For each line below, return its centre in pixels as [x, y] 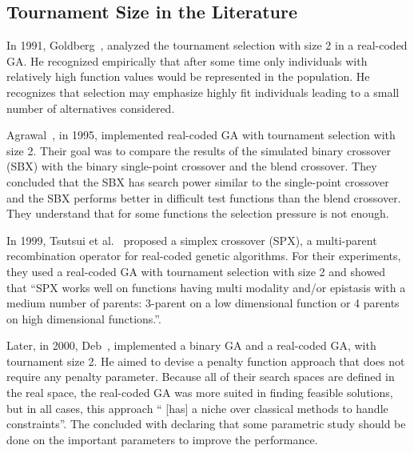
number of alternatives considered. [91, 108]
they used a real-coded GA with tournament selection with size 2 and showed [196, 271]
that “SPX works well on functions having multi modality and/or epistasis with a [206, 287]
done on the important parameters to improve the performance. [162, 439]
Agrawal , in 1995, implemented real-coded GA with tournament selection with [201, 135]
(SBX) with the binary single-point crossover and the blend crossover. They [192, 166]
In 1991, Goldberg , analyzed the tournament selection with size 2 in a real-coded [207, 45]
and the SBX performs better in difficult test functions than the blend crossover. [204, 197]
